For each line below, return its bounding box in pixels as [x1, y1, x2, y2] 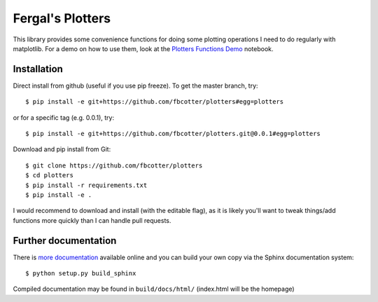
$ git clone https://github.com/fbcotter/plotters [25, 161, 203, 170]
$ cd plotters [25, 172, 73, 179]
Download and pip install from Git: [13, 145, 111, 153]
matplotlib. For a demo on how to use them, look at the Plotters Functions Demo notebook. [13, 44, 274, 53]
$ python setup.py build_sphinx [25, 270, 136, 277]
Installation [13, 63, 63, 75]
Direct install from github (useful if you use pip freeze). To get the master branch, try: [13, 81, 258, 90]
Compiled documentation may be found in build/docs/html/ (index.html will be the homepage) [13, 284, 295, 294]
